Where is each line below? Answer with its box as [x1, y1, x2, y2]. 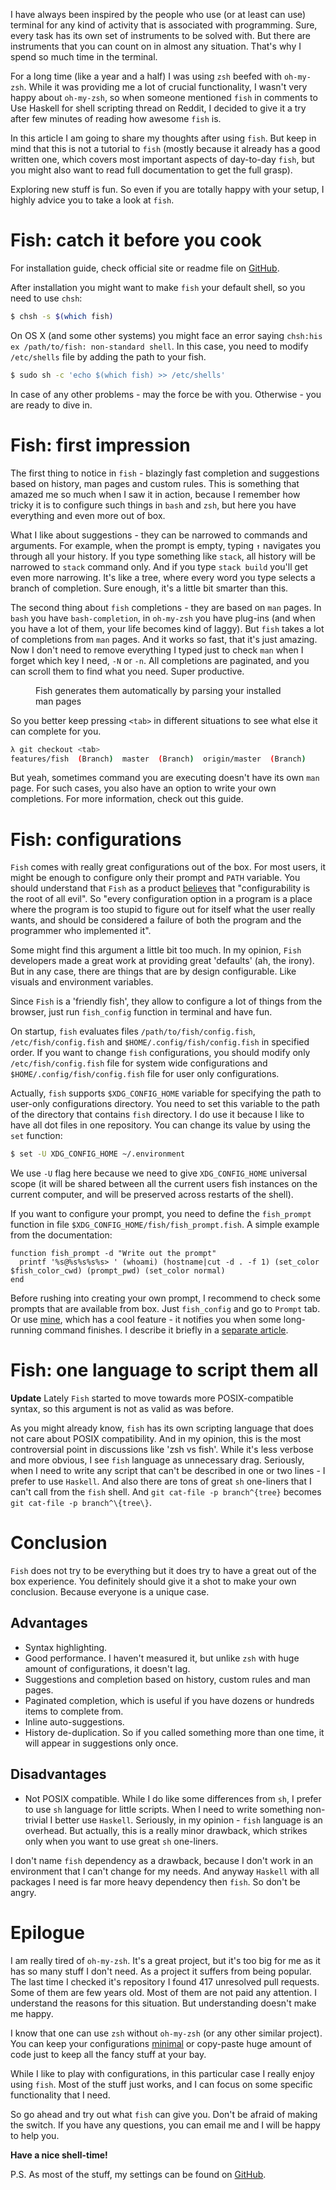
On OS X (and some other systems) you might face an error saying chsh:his [10, 329, 323, 341]
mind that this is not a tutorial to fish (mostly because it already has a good [10, 143, 321, 154]
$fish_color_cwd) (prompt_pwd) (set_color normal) [10, 1266, 226, 1276]
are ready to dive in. [10, 399, 93, 411]
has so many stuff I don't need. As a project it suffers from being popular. [10, 1965, 312, 1977]
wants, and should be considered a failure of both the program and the [10, 914, 302, 926]
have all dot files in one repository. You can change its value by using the [10, 1119, 311, 1131]
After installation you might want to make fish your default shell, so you [10, 281, 306, 293]
